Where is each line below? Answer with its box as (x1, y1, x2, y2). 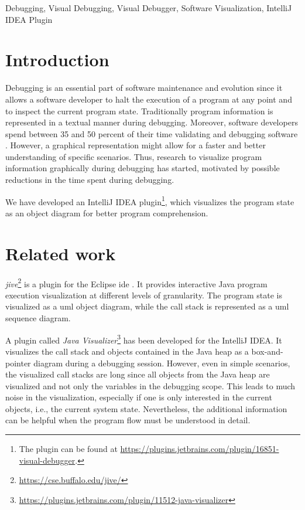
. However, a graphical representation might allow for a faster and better (5, 139, 266, 151)
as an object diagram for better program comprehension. (5, 206, 208, 219)
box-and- (251, 345, 283, 357)
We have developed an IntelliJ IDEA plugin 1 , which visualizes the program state (5, 193, 294, 208)
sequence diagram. (5, 312, 71, 324)
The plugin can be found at (19, 443, 118, 455)
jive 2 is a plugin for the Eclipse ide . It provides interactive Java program (5, 276, 268, 290)
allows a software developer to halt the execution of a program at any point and (5, 93, 292, 105)
